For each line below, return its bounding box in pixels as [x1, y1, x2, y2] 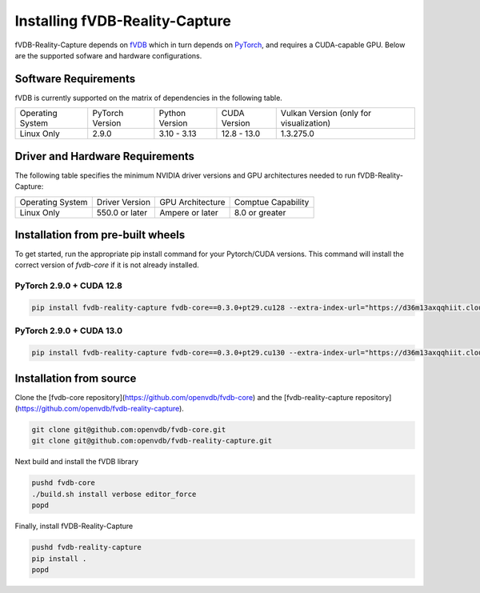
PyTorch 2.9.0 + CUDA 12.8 [14, 280, 123, 291]
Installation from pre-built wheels [14, 228, 186, 242]
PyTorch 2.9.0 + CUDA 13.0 [14, 325, 123, 336]
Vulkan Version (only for [280, 108, 372, 119]
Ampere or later [159, 206, 219, 218]
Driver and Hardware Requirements [14, 149, 195, 163]
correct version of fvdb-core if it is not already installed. [14, 260, 199, 270]
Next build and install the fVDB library [14, 457, 139, 467]
